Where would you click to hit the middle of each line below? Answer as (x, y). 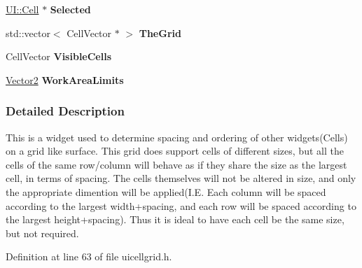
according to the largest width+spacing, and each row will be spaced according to (181, 205)
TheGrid (160, 33)
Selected (70, 9)
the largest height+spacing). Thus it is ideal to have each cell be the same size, (175, 219)
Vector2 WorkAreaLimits (65, 79)
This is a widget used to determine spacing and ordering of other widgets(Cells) (177, 137)
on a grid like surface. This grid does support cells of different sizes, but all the (175, 151)
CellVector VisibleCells (59, 56)
